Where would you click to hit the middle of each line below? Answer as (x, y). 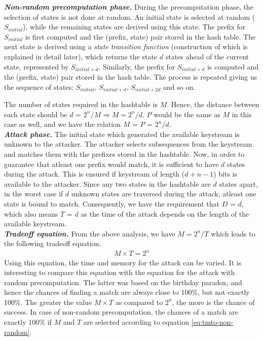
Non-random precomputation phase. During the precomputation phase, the (129, 7)
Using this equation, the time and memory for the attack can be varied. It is (123, 262)
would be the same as (187, 114)
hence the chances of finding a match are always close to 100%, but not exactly (127, 292)
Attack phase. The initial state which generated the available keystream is (122, 134)
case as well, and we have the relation (62, 124)
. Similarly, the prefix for (137, 66)
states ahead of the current (207, 56)
